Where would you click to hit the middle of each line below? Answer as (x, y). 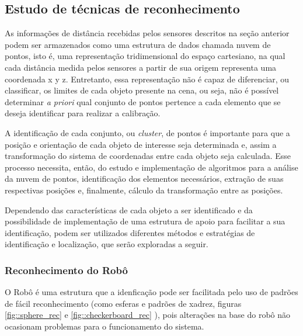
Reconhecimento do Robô (66, 270)
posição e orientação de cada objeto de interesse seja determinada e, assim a (141, 144)
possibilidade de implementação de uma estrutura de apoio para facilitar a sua (145, 221)
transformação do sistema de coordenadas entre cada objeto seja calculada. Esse (148, 156)
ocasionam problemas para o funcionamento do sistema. (105, 326)
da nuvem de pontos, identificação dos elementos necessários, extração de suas (144, 179)
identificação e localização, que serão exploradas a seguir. (107, 244)
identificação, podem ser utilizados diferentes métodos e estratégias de (130, 232)
